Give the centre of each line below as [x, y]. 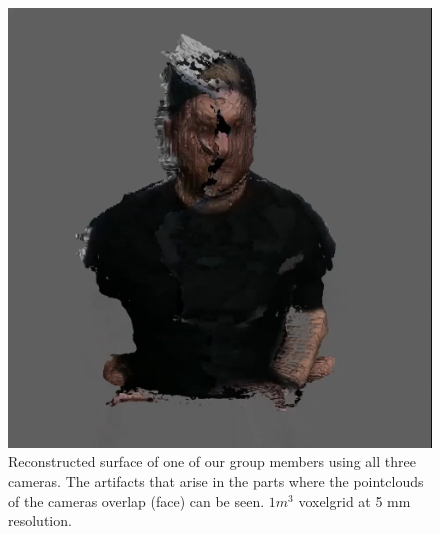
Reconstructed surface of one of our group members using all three [212, 461]
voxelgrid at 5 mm [354, 500]
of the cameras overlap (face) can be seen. [136, 500]
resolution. [40, 520]
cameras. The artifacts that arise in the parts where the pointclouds [216, 481]
